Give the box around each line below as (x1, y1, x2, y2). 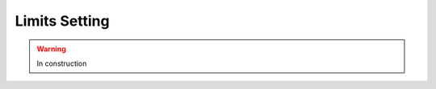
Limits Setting (15, 12, 110, 30)
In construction (36, 59, 87, 68)
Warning (36, 44, 66, 54)
